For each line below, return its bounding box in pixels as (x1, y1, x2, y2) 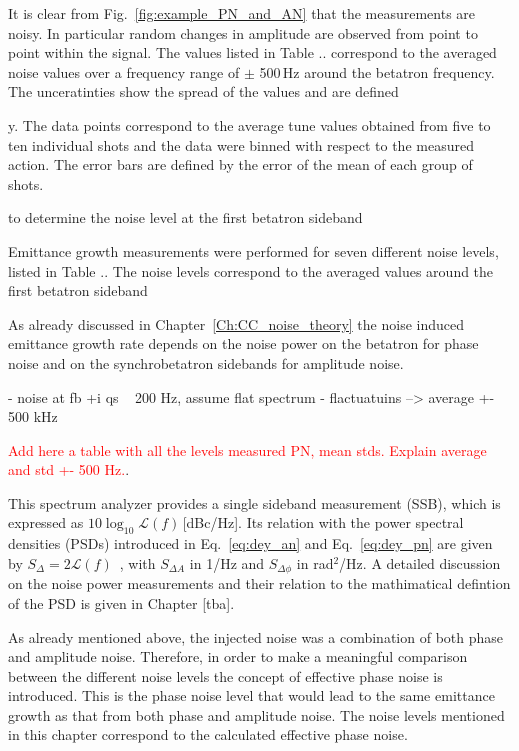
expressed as (8, 512, 84, 533)
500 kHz (8, 406, 58, 427)
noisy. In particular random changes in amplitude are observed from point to (8, 22, 478, 43)
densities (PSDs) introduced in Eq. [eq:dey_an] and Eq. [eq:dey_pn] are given (8, 533, 493, 554)
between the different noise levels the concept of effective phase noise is (8, 665, 443, 686)
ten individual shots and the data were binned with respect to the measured (8, 134, 474, 155)
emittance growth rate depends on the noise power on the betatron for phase (8, 333, 479, 354)
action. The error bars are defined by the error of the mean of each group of (8, 154, 473, 175)
